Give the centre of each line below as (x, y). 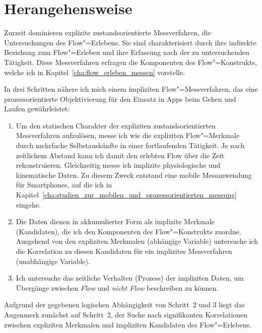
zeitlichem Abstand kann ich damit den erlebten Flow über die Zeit (120, 155)
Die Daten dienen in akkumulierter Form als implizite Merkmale (115, 221)
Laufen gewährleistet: (37, 109)
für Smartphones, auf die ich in (64, 185)
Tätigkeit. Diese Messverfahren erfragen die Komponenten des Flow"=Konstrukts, (130, 62)
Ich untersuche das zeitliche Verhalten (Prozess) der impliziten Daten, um (130, 278)
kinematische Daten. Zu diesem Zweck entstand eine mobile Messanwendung (134, 175)
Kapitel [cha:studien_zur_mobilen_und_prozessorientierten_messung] (126, 195)
